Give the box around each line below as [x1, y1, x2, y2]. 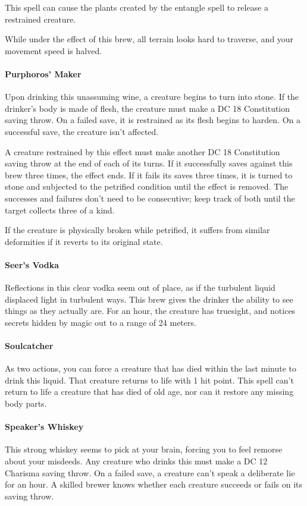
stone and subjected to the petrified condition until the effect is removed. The [5, 180, 289, 193]
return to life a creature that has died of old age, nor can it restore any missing [5, 385, 294, 398]
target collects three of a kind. [5, 203, 115, 216]
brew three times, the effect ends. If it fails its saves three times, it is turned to [5, 168, 293, 181]
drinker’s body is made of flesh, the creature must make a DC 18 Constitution [5, 102, 290, 114]
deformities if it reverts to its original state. [5, 235, 163, 247]
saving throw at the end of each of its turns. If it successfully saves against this [5, 157, 293, 169]
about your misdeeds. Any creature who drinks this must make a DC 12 [5, 455, 268, 467]
